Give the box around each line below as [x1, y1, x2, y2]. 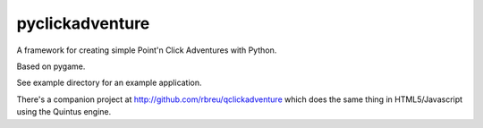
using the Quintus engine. [16, 107, 112, 117]
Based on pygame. [16, 61, 86, 72]
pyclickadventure [16, 13, 150, 33]
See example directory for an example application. [16, 77, 202, 89]
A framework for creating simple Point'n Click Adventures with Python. [16, 45, 277, 55]
